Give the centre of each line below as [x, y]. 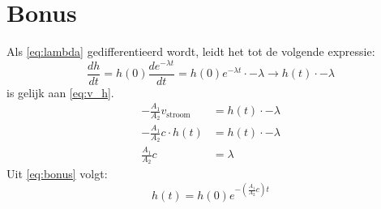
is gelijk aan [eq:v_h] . [60, 92]
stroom [178, 115]
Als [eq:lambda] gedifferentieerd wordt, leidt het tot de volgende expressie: [191, 51]
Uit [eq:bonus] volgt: [57, 174]
